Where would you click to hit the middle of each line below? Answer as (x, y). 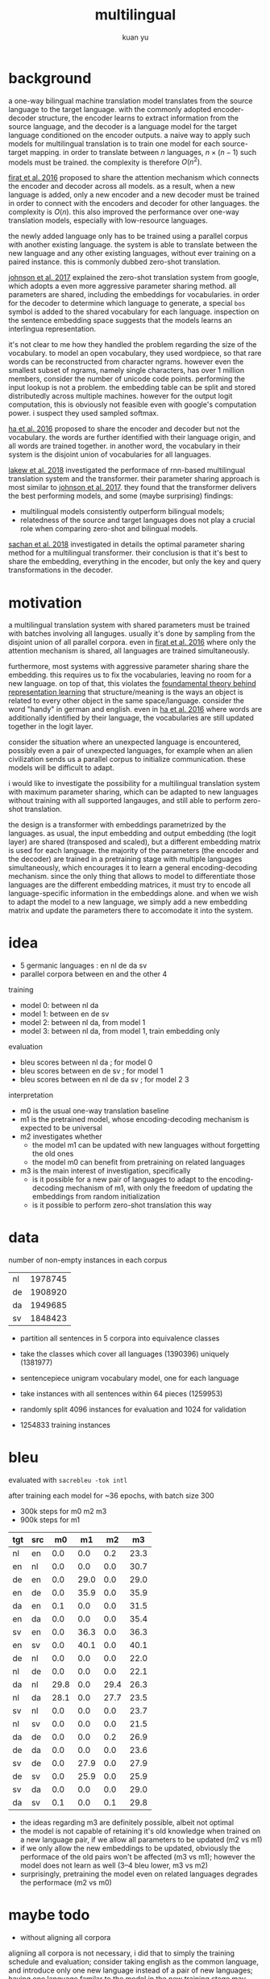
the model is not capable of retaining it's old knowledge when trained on (140, 1831)
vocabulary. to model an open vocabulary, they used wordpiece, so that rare (135, 354)
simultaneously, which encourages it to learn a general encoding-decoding (133, 868)
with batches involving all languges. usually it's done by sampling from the (132, 634)
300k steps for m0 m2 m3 (63, 1512)
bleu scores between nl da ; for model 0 (86, 1062)
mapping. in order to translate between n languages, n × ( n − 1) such (143, 152)
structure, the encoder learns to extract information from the (139, 118)
